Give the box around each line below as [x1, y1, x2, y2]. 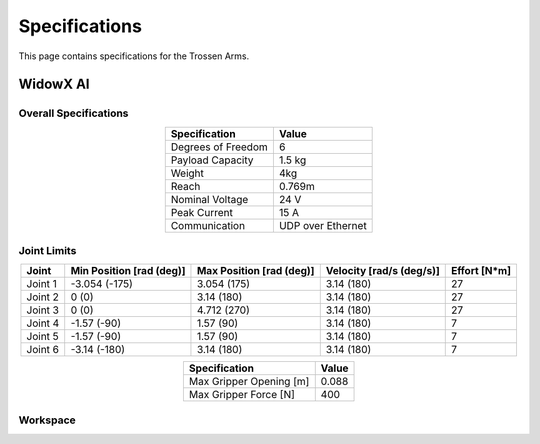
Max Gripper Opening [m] [188, 375, 310, 389]
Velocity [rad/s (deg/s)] [325, 264, 440, 278]
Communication [170, 218, 245, 232]
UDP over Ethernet [278, 218, 367, 232]
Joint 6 [26, 343, 60, 357]
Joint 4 [26, 316, 60, 330]
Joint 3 [26, 303, 60, 317]
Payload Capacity [170, 153, 254, 167]
